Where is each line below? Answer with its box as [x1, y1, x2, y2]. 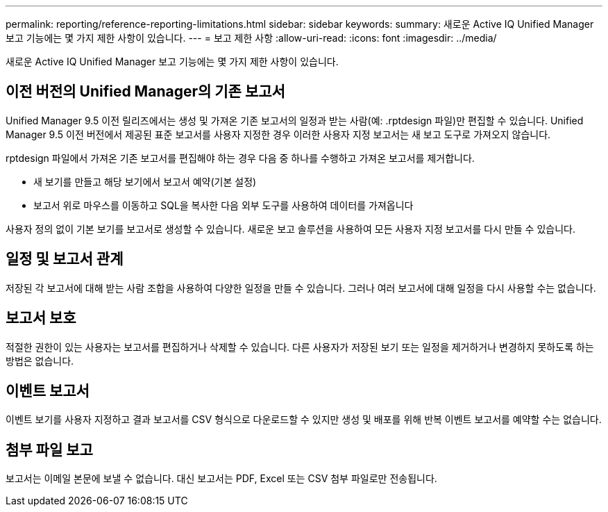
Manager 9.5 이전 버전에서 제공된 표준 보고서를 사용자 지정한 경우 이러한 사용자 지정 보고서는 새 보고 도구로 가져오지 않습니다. [6, 128, 551, 140]
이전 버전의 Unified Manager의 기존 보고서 [6, 83, 285, 101]
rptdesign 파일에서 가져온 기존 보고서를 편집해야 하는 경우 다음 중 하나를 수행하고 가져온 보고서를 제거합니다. [6, 151, 475, 164]
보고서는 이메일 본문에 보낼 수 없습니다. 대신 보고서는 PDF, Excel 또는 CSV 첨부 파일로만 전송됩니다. [6, 472, 437, 485]
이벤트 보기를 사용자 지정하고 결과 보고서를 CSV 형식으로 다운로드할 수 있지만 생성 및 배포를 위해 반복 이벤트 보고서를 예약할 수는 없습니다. [6, 413, 602, 426]
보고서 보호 [6, 309, 76, 327]
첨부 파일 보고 [6, 440, 93, 459]
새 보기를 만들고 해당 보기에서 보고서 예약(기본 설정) [33, 175, 257, 188]
